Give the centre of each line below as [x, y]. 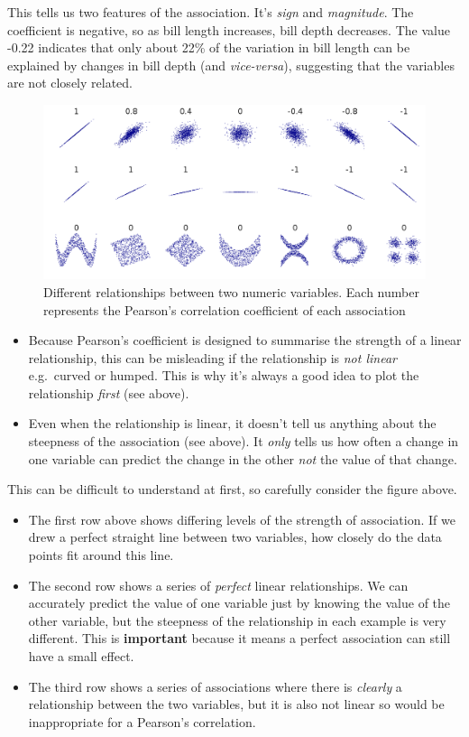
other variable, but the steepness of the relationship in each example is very [237, 620]
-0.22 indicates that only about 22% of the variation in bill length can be [209, 47]
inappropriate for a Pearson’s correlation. [142, 721]
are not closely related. [70, 83]
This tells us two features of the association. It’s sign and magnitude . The [211, 12]
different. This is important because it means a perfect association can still [239, 638]
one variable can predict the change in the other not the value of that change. [243, 458]
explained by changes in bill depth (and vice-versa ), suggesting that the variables [231, 65]
